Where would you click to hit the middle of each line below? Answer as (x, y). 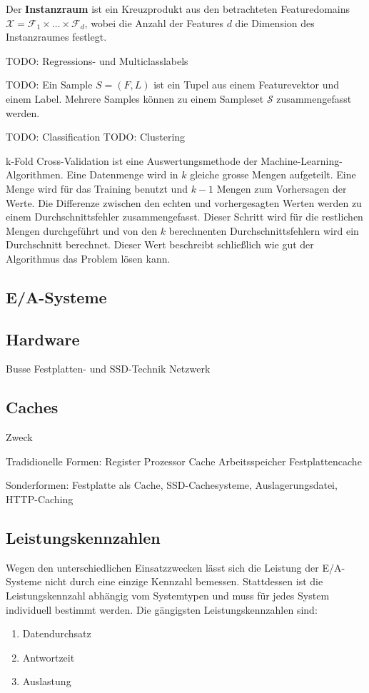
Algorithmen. (35, 174)
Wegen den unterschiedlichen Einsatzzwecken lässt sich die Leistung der (162, 567)
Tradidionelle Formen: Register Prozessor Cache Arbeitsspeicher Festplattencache (184, 461)
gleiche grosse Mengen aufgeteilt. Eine (273, 174)
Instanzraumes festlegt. (56, 37)
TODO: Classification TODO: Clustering (96, 137)
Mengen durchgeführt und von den (82, 230)
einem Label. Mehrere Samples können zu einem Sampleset (135, 98)
